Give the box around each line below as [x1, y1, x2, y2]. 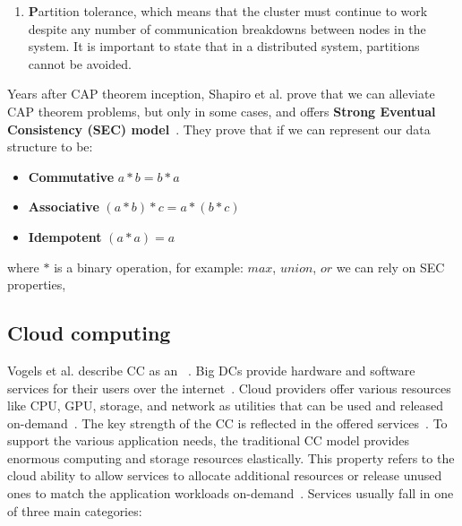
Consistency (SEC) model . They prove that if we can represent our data [7, 119, 431, 138]
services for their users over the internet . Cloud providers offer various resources [7, 378, 451, 397]
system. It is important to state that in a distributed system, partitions [28, 37, 420, 56]
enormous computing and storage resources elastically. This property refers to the [7, 448, 455, 467]
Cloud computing [7, 319, 171, 347]
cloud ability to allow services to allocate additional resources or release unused [7, 466, 442, 485]
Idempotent [28, 227, 102, 246]
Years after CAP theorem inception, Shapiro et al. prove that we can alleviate [7, 84, 435, 103]
